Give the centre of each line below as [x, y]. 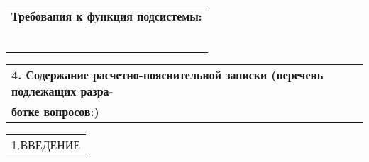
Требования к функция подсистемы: [107, 16]
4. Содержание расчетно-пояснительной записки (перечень [167, 75]
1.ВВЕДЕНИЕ [46, 145]
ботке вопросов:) [55, 111]
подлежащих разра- [62, 91]
